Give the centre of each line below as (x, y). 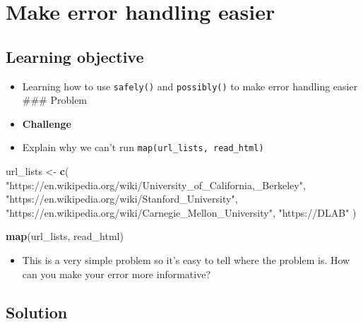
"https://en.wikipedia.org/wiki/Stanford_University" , (122, 199)
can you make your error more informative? (117, 274)
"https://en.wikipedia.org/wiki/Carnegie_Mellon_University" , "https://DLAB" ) (181, 212)
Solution (37, 312)
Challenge (47, 123)
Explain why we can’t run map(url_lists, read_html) (143, 147)
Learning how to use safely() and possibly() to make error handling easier (190, 86)
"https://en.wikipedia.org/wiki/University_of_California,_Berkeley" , (156, 185)
